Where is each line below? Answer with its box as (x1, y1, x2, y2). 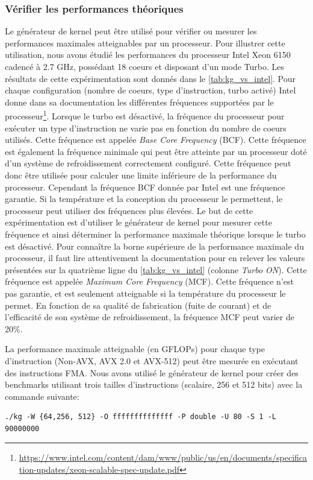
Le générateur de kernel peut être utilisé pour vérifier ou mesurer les (5, 25, 257, 37)
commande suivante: (5, 390, 79, 402)
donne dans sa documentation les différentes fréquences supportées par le (5, 95, 274, 108)
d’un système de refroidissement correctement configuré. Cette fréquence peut (5, 157, 291, 169)
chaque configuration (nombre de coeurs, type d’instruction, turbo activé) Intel (5, 84, 296, 96)
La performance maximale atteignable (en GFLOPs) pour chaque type (5, 343, 265, 355)
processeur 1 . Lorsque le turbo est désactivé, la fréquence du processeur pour (5, 108, 285, 122)
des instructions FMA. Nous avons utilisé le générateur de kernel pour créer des (5, 366, 299, 379)
